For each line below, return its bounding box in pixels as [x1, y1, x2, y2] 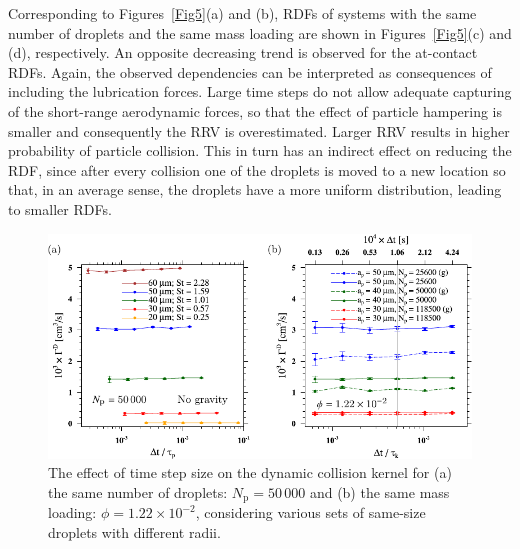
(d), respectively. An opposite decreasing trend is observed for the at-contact [8, 42, 478, 63]
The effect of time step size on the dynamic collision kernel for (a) [48, 462, 452, 483]
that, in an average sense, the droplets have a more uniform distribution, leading [8, 179, 502, 200]
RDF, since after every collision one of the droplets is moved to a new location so [8, 159, 506, 180]
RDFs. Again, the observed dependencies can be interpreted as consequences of [8, 61, 492, 82]
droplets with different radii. [48, 521, 221, 542]
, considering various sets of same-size [195, 502, 426, 523]
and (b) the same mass [309, 481, 450, 502]
